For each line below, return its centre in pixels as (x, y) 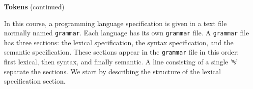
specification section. (35, 81)
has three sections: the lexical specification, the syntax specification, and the (119, 42)
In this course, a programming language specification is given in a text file (115, 23)
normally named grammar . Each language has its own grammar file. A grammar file (126, 33)
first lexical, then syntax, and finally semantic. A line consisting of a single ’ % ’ (121, 62)
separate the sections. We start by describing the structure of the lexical (112, 71)
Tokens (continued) (34, 6)
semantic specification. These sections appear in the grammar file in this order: (122, 52)
